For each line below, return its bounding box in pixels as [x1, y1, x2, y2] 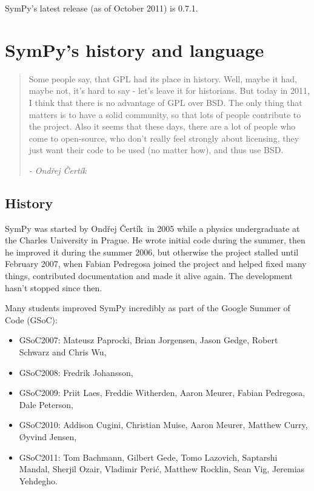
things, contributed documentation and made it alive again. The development [5, 269, 293, 282]
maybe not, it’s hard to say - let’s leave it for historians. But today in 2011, [28, 84, 310, 97]
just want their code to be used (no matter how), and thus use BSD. [28, 143, 284, 156]
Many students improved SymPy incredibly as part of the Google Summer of [5, 302, 290, 314]
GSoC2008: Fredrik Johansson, [19, 366, 133, 378]
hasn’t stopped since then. [5, 281, 102, 294]
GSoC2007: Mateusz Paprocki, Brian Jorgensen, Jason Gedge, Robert [19, 334, 278, 346]
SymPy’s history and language [5, 37, 264, 62]
